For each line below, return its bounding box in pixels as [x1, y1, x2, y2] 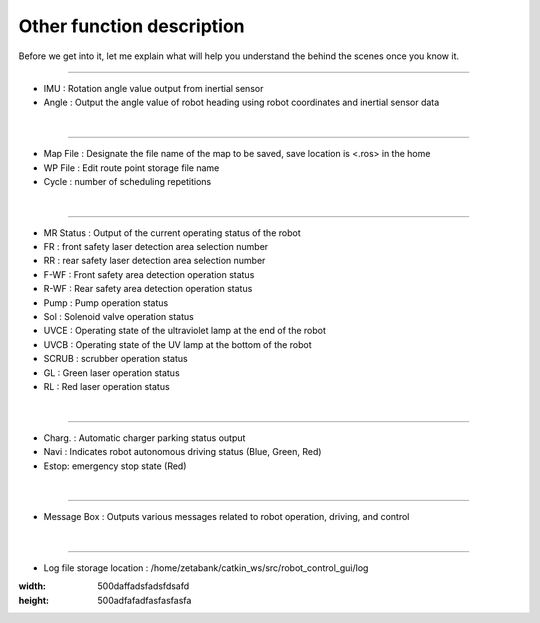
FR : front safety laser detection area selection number [43, 241, 269, 253]
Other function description [18, 15, 245, 37]
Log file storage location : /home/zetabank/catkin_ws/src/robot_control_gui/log [43, 562, 369, 574]
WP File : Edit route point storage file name [43, 161, 220, 174]
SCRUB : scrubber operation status [43, 353, 189, 365]
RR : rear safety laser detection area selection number [43, 255, 266, 267]
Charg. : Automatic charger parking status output [43, 431, 246, 444]
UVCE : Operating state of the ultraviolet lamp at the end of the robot [43, 325, 327, 337]
